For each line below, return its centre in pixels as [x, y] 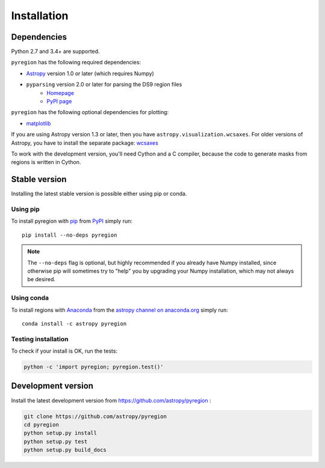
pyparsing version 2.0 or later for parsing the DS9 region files [104, 85]
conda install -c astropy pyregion [74, 324]
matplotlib [39, 123]
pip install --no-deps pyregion [70, 235]
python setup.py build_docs [65, 450]
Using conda [30, 298]
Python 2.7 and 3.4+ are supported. [55, 52]
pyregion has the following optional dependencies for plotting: [90, 112]
